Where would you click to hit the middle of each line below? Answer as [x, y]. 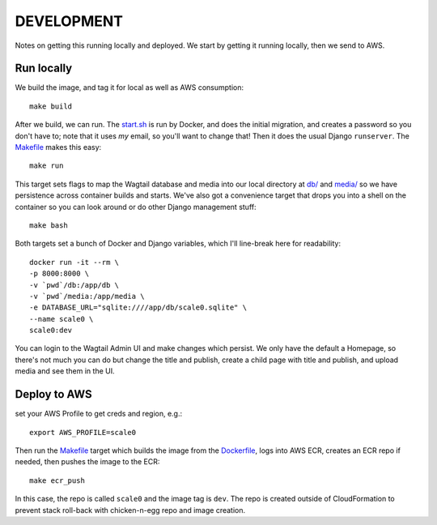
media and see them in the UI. [65, 371]
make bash [49, 225]
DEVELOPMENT [69, 21]
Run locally [44, 68]
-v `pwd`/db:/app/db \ [74, 285]
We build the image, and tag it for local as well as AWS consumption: [129, 87]
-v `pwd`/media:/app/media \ [87, 296]
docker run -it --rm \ [74, 262]
